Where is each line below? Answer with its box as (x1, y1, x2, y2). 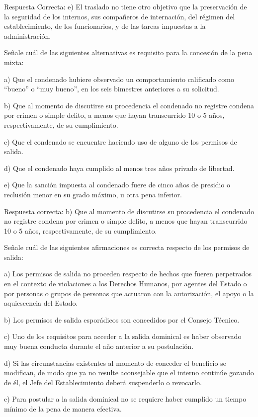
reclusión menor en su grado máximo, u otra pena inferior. (4, 189, 182, 199)
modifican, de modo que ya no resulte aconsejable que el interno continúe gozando (4, 367, 254, 378)
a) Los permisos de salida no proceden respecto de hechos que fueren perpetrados (4, 268, 252, 279)
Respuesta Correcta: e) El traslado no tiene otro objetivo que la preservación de (4, 1, 247, 11)
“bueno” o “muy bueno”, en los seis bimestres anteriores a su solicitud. (4, 83, 219, 94)
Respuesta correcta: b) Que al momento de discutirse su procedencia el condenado (4, 206, 255, 216)
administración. (4, 30, 51, 41)
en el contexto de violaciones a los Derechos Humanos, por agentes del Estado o (4, 278, 247, 289)
